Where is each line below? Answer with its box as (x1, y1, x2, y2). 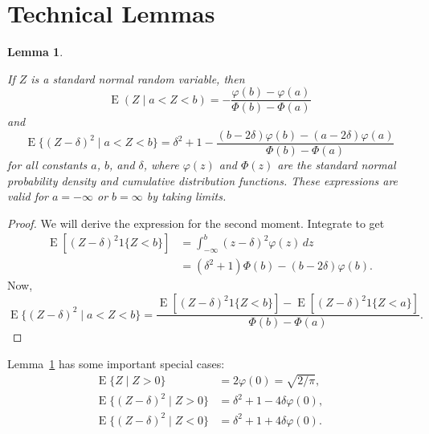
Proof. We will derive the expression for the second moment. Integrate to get (7, 214, 385, 231)
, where (143, 156, 179, 173)
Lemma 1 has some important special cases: (7, 355, 225, 371)
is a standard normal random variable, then (31, 70, 245, 87)
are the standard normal (277, 156, 396, 173)
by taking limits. (146, 188, 227, 205)
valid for (7, 188, 49, 205)
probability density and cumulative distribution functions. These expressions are (7, 172, 398, 189)
